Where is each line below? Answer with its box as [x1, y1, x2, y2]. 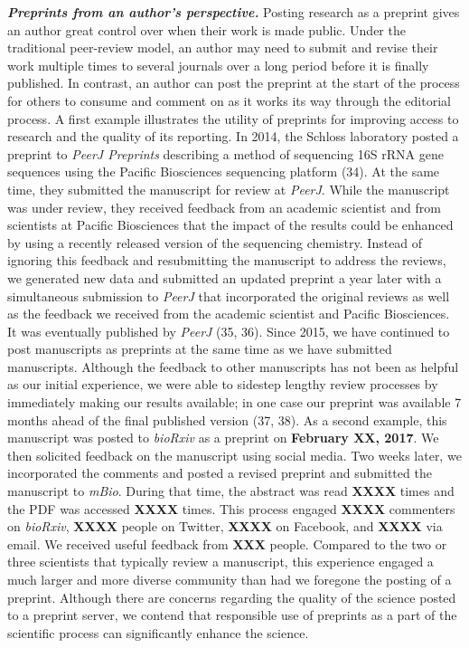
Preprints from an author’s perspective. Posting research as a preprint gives [7, 3, 460, 21]
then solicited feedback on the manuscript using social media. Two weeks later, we [7, 445, 462, 464]
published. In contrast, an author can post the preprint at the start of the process [7, 73, 460, 92]
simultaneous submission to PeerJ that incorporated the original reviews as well [7, 286, 450, 305]
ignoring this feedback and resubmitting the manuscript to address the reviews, [7, 251, 446, 270]
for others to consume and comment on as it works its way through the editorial [7, 91, 451, 110]
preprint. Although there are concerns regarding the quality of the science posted [7, 587, 456, 606]
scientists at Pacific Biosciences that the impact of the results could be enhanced [7, 215, 454, 234]
